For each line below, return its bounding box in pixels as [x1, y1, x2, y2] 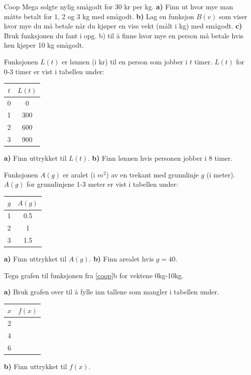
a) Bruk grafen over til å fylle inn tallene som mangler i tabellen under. [4, 287, 219, 297]
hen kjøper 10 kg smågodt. [4, 40, 84, 50]
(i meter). [206, 169, 235, 179]
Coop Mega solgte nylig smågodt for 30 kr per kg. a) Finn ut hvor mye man [4, 1, 233, 11]
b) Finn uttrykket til [4, 361, 67, 371]
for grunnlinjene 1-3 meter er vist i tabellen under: [26, 179, 178, 189]
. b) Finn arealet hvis [89, 254, 154, 264]
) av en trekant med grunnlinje [106, 169, 199, 179]
